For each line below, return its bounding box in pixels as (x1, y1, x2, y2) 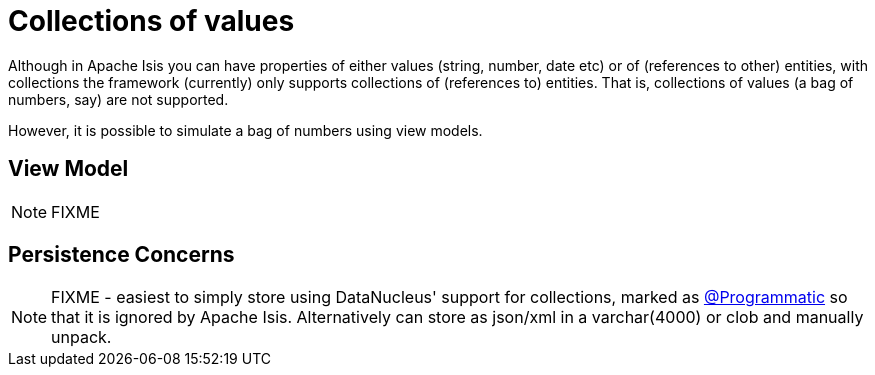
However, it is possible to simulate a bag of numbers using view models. (8, 121, 483, 139)
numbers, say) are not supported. (8, 90, 229, 108)
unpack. (51, 327, 112, 348)
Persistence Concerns (8, 242, 235, 268)
